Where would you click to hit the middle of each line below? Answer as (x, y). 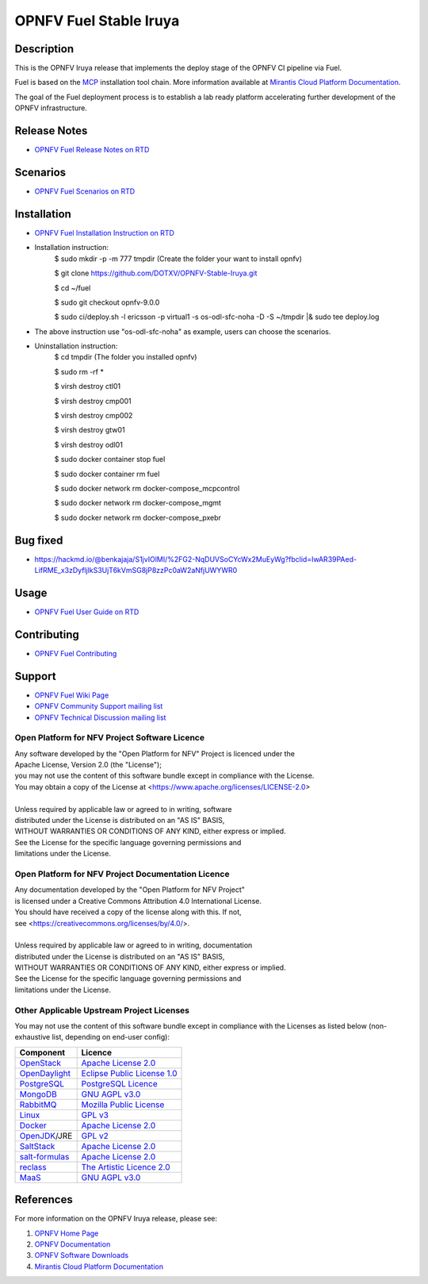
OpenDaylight (45, 1073)
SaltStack (37, 1146)
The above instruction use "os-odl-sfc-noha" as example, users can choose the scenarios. (183, 331)
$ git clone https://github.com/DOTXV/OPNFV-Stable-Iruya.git (156, 273)
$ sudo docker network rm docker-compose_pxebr (138, 517)
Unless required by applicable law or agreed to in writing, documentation (134, 945)
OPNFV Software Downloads (82, 1255)
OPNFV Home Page (67, 1233)
